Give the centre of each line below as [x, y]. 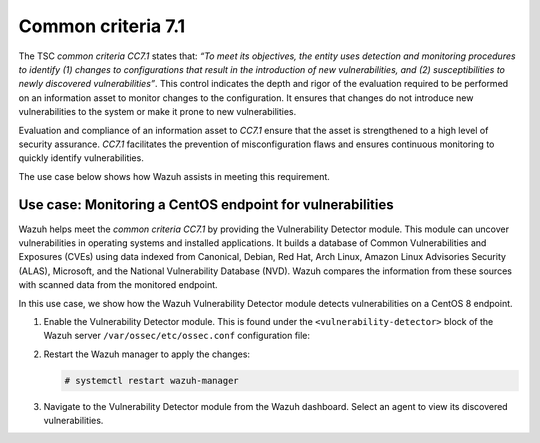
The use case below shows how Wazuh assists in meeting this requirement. [174, 176]
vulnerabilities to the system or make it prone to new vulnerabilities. [157, 112]
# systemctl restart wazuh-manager [151, 380]
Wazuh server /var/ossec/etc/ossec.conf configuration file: [176, 336]
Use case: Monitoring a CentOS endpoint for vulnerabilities [206, 205]
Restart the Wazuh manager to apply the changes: [146, 354]
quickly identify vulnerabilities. [81, 158]
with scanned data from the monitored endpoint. [118, 285]
